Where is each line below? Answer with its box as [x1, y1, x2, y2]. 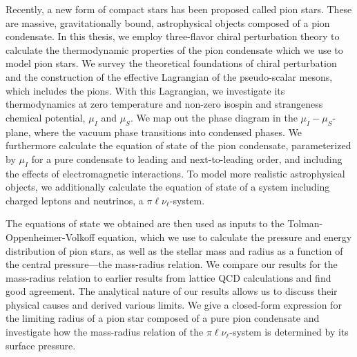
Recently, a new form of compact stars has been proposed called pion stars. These [6, 2, 352, 16]
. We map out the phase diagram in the [130, 110, 298, 124]
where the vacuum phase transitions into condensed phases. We [34, 124, 302, 139]
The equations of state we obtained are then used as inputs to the [6, 216, 284, 231]
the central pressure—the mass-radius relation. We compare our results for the [6, 257, 338, 271]
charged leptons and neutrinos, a [6, 193, 144, 207]
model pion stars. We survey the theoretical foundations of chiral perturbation [6, 56, 337, 70]
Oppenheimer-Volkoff [6, 229, 95, 244]
